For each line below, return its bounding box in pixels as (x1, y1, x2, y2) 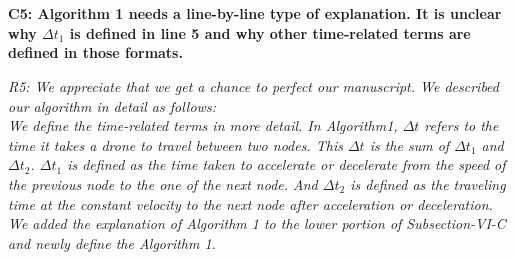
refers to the (424, 115, 499, 136)
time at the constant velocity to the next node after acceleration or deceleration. (8, 193, 493, 214)
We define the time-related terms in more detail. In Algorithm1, (8, 115, 398, 136)
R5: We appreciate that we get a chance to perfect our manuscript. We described (8, 75, 499, 96)
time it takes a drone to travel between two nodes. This (8, 134, 343, 155)
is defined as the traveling (350, 173, 506, 194)
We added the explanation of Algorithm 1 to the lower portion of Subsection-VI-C (8, 213, 506, 234)
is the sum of (369, 134, 450, 155)
